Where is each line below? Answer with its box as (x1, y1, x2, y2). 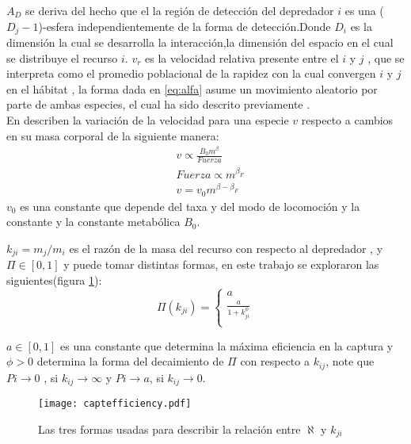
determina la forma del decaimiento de (36, 353, 224, 369)
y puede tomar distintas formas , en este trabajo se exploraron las (63, 256, 379, 273)
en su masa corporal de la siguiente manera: (6, 127, 219, 144)
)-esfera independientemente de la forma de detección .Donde (38, 17, 331, 34)
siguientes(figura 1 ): (6, 271, 102, 288)
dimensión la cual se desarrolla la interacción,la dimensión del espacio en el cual (6, 34, 394, 51)
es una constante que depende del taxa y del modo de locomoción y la (20, 197, 360, 214)
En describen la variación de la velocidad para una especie (6, 112, 289, 128)
